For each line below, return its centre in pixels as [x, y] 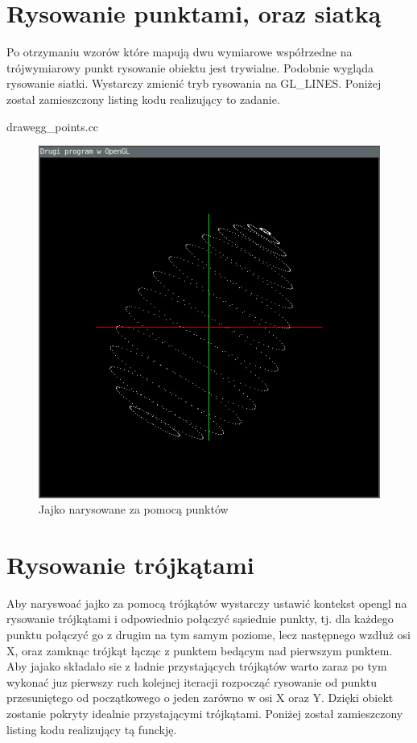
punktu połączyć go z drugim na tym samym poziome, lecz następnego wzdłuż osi [208, 635]
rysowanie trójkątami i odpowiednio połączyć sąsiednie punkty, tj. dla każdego [200, 619]
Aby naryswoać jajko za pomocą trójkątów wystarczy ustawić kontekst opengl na [207, 603]
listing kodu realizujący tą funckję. [92, 729]
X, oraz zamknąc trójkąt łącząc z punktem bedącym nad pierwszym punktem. [200, 650]
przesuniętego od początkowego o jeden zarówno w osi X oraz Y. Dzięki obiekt [200, 698]
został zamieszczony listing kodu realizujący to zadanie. [143, 99]
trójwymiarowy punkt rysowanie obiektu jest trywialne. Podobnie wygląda [190, 67]
